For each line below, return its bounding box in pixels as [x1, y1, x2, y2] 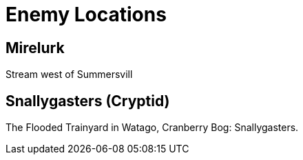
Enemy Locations [6, 3, 167, 26]
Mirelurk [6, 39, 65, 57]
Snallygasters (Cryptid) [6, 92, 170, 110]
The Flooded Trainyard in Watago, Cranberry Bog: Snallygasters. [6, 121, 299, 134]
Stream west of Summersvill [6, 68, 133, 81]
